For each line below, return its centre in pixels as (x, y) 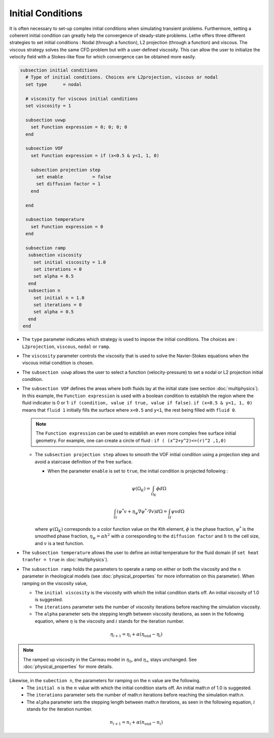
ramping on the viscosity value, (55, 583)
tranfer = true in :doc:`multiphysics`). (65, 560)
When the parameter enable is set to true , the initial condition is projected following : (138, 471)
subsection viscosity (55, 255)
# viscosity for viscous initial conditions (82, 99)
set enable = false (74, 177)
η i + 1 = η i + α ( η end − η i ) (136, 635)
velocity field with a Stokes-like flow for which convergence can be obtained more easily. (103, 57)
